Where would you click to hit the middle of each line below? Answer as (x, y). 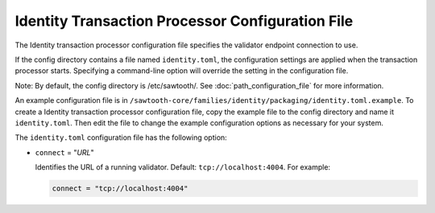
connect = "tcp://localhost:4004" (120, 188)
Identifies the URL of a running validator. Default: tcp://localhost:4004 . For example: (182, 167)
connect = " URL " (64, 152)
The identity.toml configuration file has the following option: (121, 137)
